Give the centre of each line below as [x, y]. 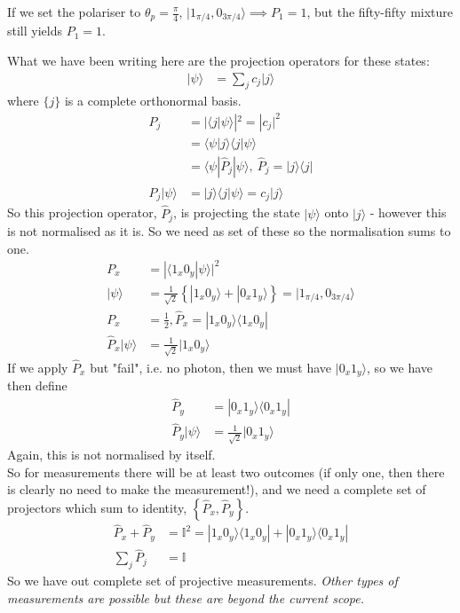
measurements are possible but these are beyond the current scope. [186, 597]
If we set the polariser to [74, 12]
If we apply [38, 367]
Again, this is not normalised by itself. [111, 455]
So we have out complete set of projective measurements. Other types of [202, 581]
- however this [408, 212]
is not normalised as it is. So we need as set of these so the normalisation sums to [229, 231]
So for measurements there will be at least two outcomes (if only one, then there [226, 472]
